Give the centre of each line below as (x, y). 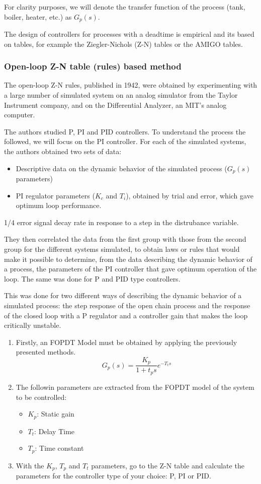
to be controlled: (41, 397)
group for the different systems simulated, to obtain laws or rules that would (122, 249)
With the (30, 465)
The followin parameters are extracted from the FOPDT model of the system (135, 387)
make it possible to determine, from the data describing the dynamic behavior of (128, 259)
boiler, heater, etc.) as (38, 16)
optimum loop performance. (59, 205)
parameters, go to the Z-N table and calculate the (168, 465)
